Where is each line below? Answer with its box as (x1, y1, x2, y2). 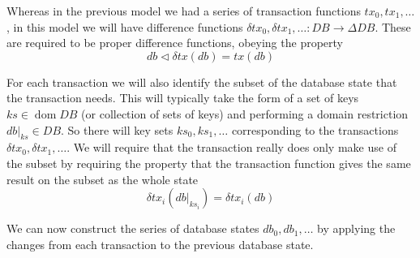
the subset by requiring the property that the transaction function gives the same (6, 154, 411, 171)
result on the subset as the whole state (6, 170, 199, 187)
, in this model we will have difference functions (6, 18, 243, 35)
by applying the (317, 220, 396, 237)
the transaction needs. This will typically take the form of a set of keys (6, 89, 359, 106)
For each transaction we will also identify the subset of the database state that (6, 73, 397, 90)
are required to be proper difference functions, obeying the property (6, 34, 343, 51)
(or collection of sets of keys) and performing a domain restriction (81, 105, 409, 122)
